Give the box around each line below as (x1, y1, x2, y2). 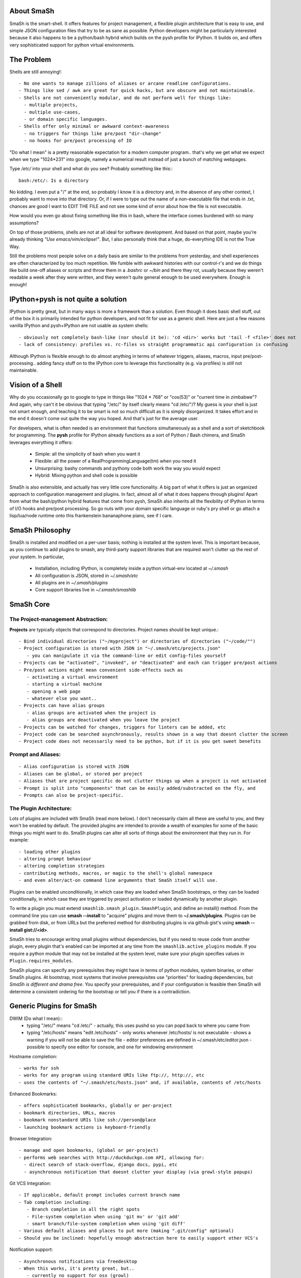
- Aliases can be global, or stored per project (18, 771, 143, 777)
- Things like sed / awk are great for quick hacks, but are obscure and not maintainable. (18, 87, 256, 94)
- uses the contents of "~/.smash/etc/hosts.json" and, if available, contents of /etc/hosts (18, 1079, 261, 1085)
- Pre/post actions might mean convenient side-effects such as (18, 667, 183, 673)
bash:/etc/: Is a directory (18, 177, 89, 184)
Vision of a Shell (9, 381, 62, 390)
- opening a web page (26, 688, 81, 694)
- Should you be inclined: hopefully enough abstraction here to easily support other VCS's (18, 1235, 259, 1241)
